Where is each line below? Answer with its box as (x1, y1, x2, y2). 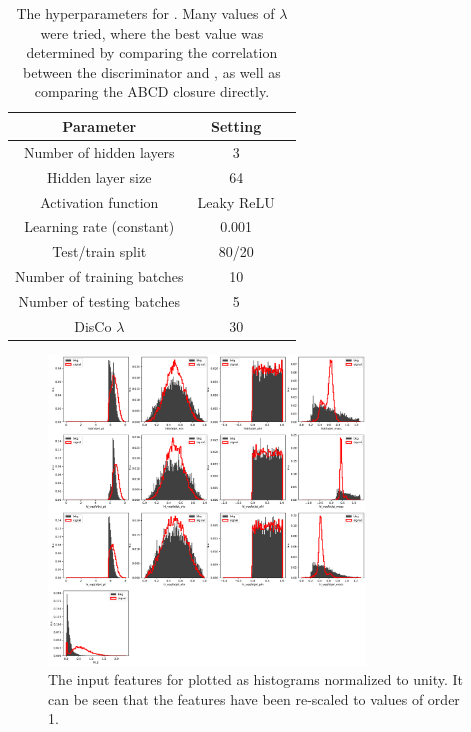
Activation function (40, 191, 159, 212)
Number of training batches (15, 266, 184, 287)
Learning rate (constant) (24, 216, 175, 237)
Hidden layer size (47, 166, 152, 187)
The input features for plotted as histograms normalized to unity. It (48, 669, 464, 690)
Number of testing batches (18, 290, 181, 311)
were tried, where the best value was (40, 22, 264, 43)
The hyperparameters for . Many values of (16, 3, 275, 23)
